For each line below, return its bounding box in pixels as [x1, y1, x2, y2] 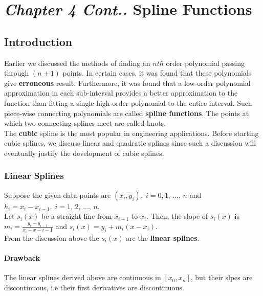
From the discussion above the [4, 232, 99, 243]
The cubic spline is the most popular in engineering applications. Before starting [4, 127, 259, 138]
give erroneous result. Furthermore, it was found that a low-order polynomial [4, 77, 251, 88]
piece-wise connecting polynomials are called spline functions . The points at [4, 107, 249, 118]
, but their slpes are [190, 272, 253, 283]
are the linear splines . [126, 232, 200, 243]
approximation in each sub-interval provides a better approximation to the [4, 87, 238, 98]
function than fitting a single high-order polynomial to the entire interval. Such [4, 97, 252, 108]
